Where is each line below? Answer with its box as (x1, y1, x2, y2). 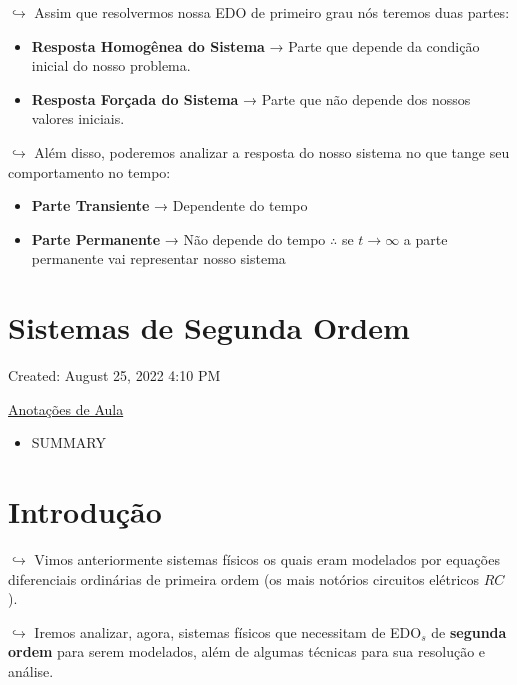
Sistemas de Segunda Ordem (8, 307, 410, 348)
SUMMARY (31, 432, 106, 453)
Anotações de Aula (8, 398, 124, 419)
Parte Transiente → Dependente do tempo (31, 195, 308, 216)
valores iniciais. (31, 108, 125, 129)
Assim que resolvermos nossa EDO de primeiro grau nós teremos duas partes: (34, 2, 510, 22)
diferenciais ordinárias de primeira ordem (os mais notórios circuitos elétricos (8, 568, 480, 589)
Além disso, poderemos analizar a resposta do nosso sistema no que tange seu (34, 141, 510, 162)
